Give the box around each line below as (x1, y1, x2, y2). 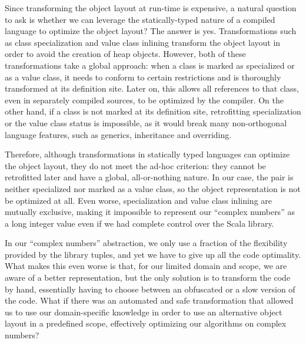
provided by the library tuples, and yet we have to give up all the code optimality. (5, 248, 301, 260)
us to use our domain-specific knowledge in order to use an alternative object (5, 305, 282, 318)
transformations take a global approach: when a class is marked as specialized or (5, 59, 295, 71)
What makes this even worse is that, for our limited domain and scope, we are (5, 260, 287, 272)
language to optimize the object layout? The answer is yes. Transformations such (5, 25, 297, 37)
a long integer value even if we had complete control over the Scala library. (5, 217, 274, 229)
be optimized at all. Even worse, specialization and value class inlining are (5, 194, 272, 206)
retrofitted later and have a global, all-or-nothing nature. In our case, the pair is (5, 171, 294, 183)
